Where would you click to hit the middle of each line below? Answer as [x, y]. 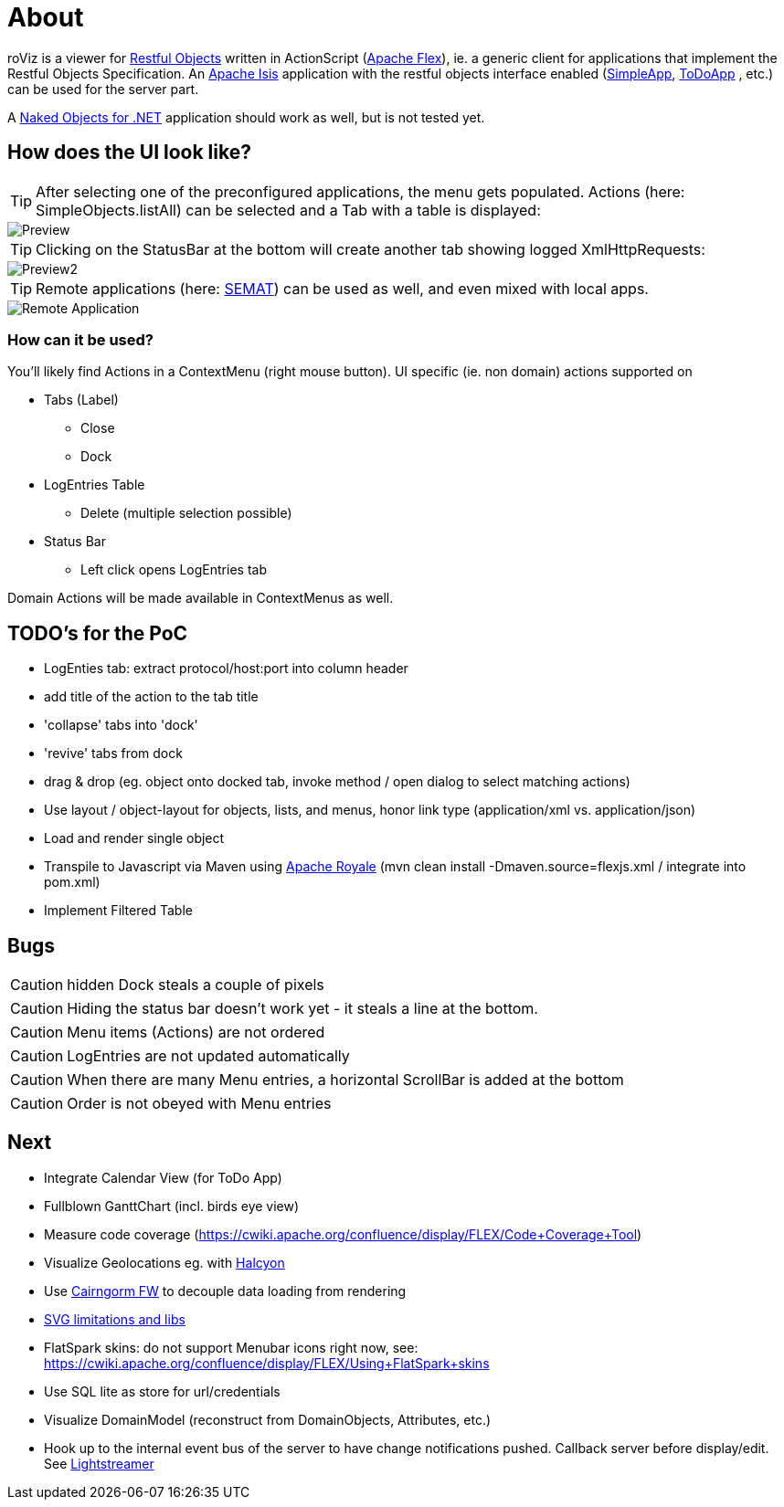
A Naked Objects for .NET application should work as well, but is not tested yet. [246, 117]
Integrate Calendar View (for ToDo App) [163, 1177]
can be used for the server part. [103, 89]
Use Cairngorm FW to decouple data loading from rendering [225, 1291]
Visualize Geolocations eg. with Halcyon [164, 1262]
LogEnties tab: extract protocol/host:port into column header [226, 669]
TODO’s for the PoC [98, 633]
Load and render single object [134, 838]
